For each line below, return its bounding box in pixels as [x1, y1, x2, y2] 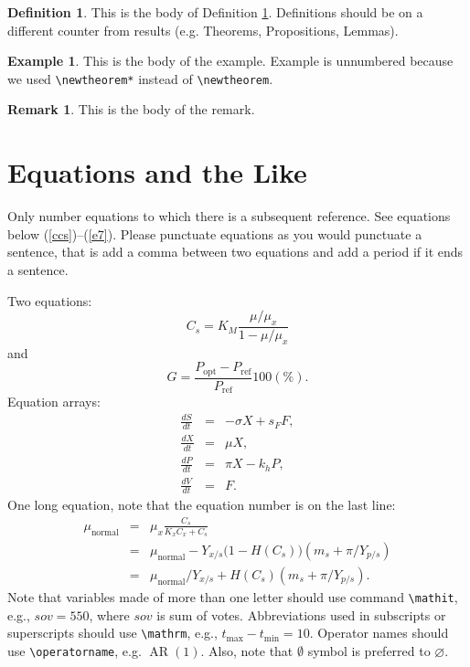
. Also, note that [200, 641, 294, 660]
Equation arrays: [7, 392, 101, 411]
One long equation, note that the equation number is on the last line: [7, 495, 396, 514]
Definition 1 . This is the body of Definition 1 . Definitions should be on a [7, 3, 423, 21]
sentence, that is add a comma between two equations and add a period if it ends [7, 242, 464, 261]
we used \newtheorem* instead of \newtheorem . [7, 69, 273, 88]
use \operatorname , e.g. [7, 641, 142, 660]
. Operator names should [309, 623, 449, 642]
